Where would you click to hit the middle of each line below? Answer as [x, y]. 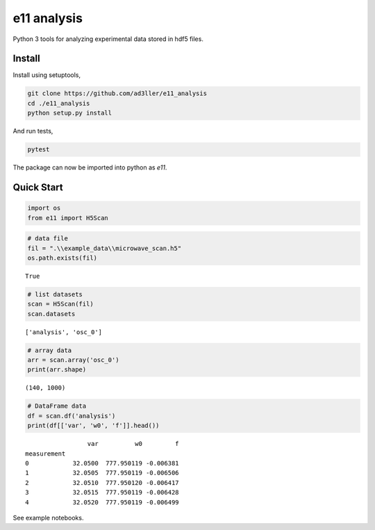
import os [44, 208]
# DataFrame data [57, 406]
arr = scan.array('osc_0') [73, 360]
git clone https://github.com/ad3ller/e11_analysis [117, 93]
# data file [48, 239]
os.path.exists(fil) [62, 258]
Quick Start [38, 187]
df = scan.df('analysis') [72, 416]
